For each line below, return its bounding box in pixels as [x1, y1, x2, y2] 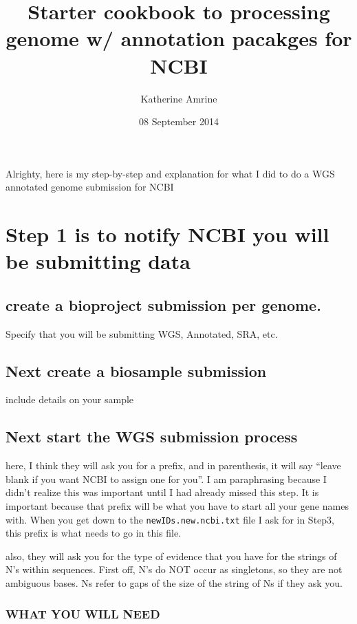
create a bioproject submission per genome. [6, 294, 321, 315]
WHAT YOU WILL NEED [6, 605, 160, 622]
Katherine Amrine [140, 91, 217, 105]
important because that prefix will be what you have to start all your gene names [6, 499, 349, 513]
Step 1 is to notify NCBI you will [6, 220, 329, 248]
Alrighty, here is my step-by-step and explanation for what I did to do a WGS [6, 166, 335, 180]
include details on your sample [6, 392, 134, 407]
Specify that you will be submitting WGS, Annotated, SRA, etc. [6, 326, 278, 341]
